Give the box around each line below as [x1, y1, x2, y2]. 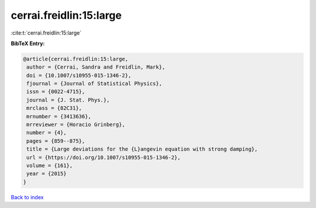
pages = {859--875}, [26, 138, 85, 144]
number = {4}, [26, 129, 67, 136]
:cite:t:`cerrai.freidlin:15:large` [11, 29, 82, 36]
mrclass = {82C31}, [26, 105, 82, 111]
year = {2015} [26, 171, 67, 177]
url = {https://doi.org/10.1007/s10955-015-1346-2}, [26, 154, 181, 161]
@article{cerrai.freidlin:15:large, [23, 56, 129, 62]
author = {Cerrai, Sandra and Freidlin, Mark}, [26, 64, 166, 70]
